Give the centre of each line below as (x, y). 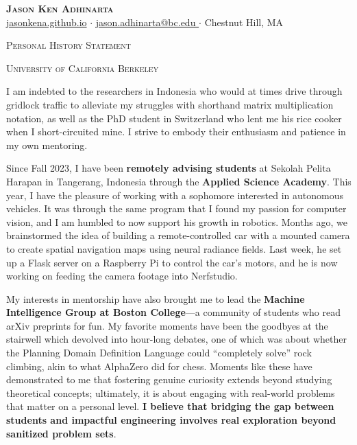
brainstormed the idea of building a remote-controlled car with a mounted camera (178, 235)
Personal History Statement (69, 45)
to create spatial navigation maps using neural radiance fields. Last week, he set (174, 248)
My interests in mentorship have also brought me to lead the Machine (156, 298)
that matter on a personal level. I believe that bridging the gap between (170, 406)
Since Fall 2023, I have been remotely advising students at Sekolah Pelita (169, 168)
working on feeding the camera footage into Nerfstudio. (122, 276)
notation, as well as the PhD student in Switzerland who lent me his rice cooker (174, 118)
